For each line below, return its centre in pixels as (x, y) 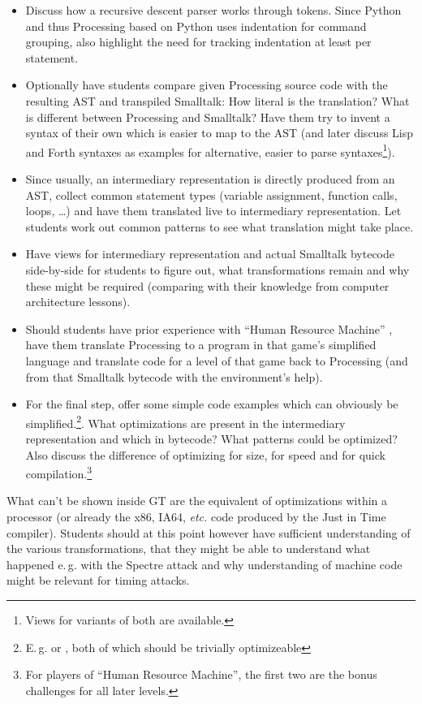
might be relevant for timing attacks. (98, 580)
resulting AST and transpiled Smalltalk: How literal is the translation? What (217, 100)
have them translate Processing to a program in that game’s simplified (201, 345)
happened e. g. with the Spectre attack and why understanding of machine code (205, 564)
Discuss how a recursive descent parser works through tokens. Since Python (213, 10)
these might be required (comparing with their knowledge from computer (207, 285)
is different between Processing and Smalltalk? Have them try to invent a (208, 117)
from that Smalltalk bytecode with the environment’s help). (174, 376)
